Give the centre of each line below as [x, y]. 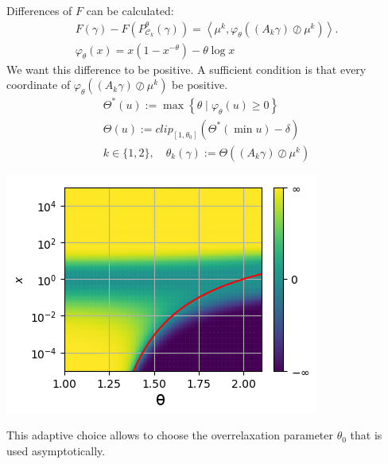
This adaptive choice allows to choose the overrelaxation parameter [170, 435]
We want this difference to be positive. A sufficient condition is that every [186, 69]
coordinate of [39, 85]
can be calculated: [130, 10]
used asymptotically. [56, 451]
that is [366, 435]
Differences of [39, 10]
